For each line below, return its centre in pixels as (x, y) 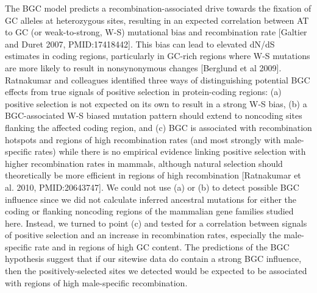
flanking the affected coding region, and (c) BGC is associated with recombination (158, 127)
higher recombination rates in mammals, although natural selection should (144, 163)
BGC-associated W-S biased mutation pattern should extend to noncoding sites (154, 115)
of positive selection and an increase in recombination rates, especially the (143, 235)
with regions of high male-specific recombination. (96, 282)
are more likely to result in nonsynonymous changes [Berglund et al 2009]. (143, 67)
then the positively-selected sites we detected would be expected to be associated (156, 271)
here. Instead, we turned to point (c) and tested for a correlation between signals (156, 223)
